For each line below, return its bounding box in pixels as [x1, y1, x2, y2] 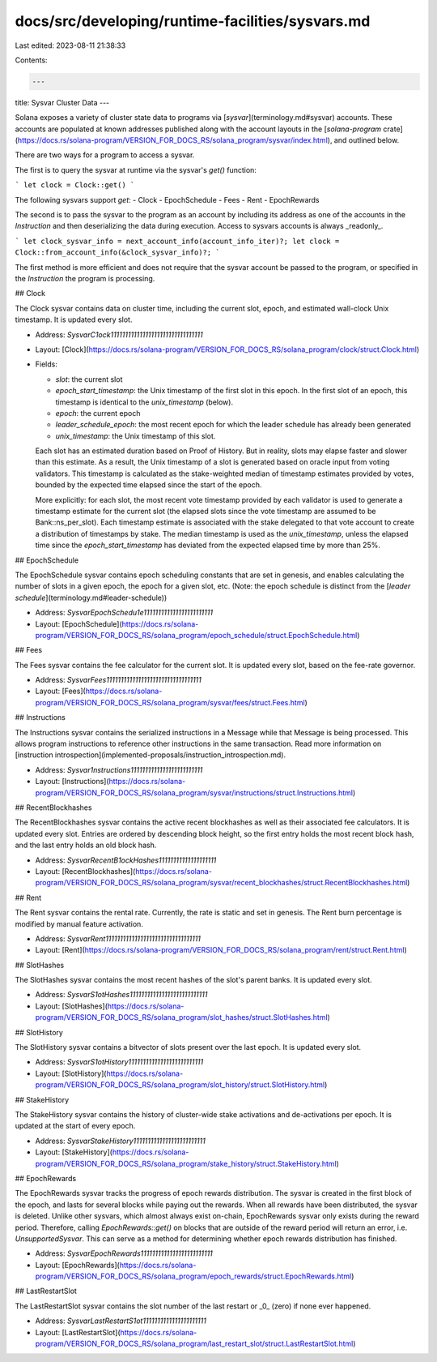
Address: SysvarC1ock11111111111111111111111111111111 [35, 329, 203, 340]
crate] [383, 124, 404, 134]
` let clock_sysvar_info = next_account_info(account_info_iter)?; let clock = [15, 236, 340, 246]
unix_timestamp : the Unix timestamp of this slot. [55, 430, 216, 441]
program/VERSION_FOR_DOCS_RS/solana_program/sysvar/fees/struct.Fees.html [35, 697, 305, 707]
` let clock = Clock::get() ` [15, 181, 135, 190]
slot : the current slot [55, 374, 123, 384]
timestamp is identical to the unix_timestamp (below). [55, 397, 234, 407]
